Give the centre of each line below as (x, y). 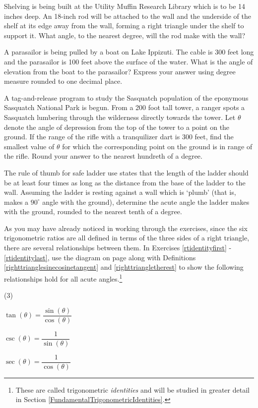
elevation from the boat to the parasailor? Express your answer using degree (120, 71)
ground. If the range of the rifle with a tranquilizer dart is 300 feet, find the (119, 137)
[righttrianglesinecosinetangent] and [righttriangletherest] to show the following (124, 267)
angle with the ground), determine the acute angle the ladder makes (146, 202)
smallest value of (29, 146)
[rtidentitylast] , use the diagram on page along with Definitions (100, 257)
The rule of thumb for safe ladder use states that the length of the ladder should (126, 172)
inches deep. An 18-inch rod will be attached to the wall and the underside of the (128, 16)
